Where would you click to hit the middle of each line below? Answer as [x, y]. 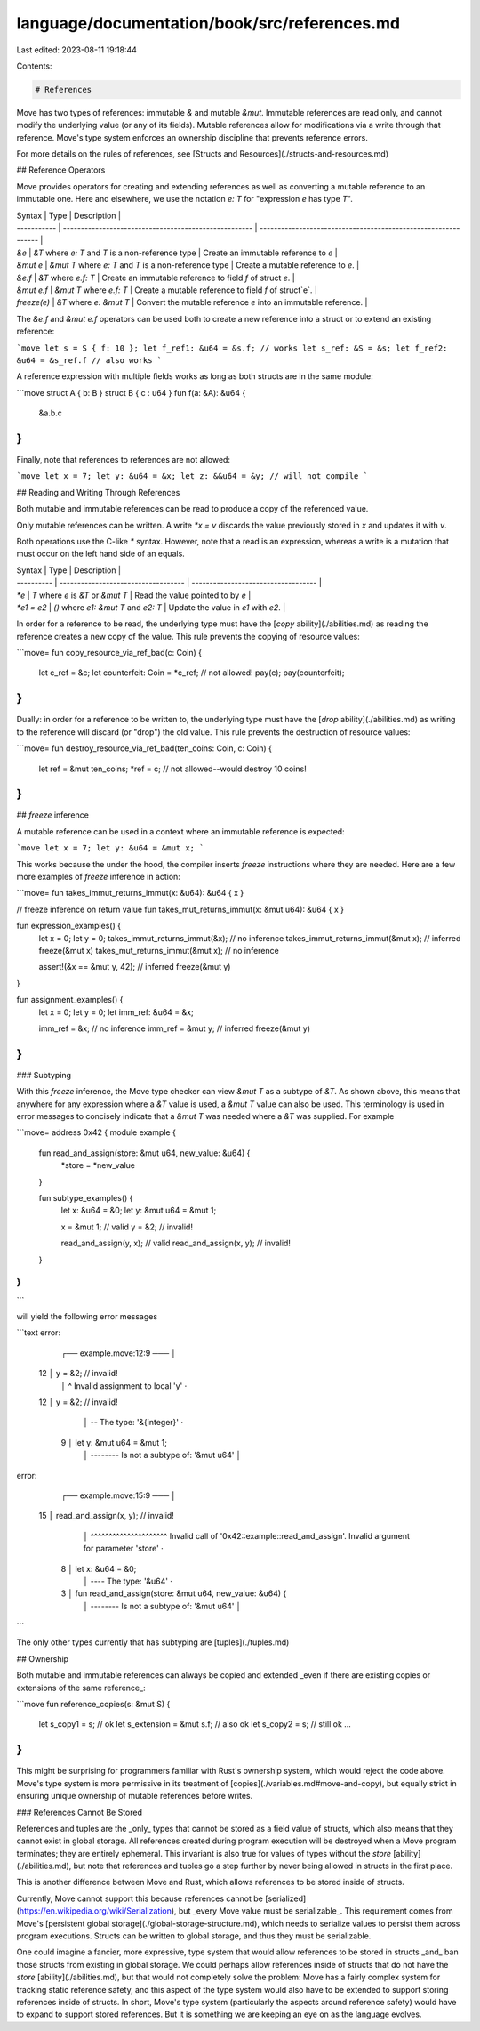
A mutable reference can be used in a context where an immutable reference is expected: [181, 831]
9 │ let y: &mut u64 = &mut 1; [114, 1442]
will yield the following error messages [87, 1317]
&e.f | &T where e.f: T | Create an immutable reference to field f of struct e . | [156, 278]
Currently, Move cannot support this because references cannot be [140, 1898]
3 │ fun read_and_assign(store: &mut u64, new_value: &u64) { [174, 1593]
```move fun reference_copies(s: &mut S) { [93, 1705]
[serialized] [286, 1898]
